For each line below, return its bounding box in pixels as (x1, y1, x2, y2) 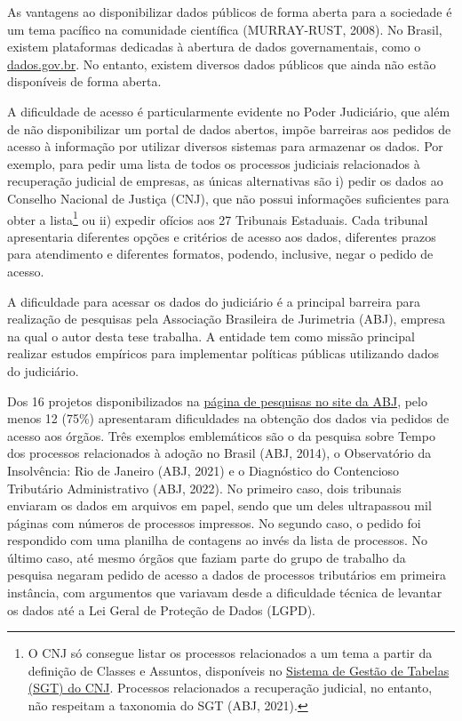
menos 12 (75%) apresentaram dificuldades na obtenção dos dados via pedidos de (7, 409, 450, 428)
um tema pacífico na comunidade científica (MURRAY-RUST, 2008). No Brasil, (7, 20, 442, 38)
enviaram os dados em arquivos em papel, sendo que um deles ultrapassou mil (7, 496, 432, 515)
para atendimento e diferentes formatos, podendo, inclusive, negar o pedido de (7, 244, 434, 263)
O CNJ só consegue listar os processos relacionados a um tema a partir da (28, 644, 433, 662)
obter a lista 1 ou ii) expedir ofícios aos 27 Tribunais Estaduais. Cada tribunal (7, 207, 428, 228)
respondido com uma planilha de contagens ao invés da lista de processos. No (7, 531, 428, 549)
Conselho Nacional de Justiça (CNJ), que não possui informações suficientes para (7, 188, 450, 207)
